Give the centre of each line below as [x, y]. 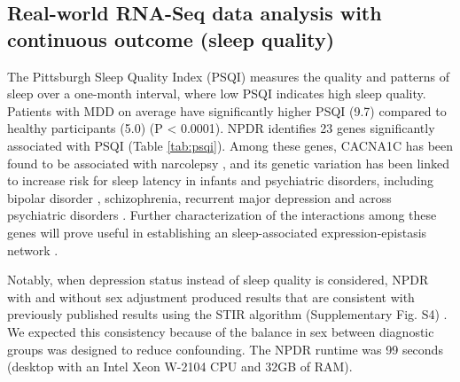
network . [33, 249]
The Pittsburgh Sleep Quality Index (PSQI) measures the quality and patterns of [229, 76]
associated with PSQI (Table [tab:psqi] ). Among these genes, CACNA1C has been [230, 145]
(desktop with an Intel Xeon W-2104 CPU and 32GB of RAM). [180, 366]
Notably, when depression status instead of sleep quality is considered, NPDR [218, 280]
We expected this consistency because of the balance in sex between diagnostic [221, 331]
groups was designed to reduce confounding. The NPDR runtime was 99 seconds [225, 349]
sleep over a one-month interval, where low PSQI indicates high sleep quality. [217, 94]
